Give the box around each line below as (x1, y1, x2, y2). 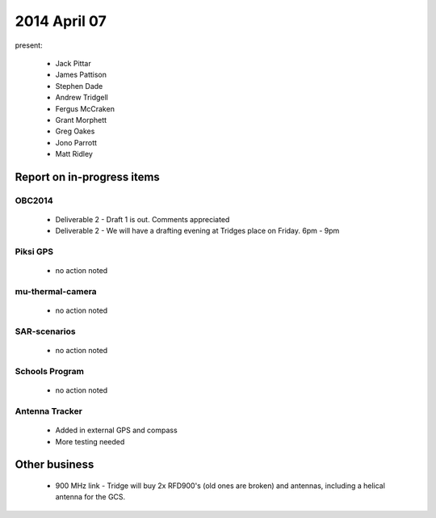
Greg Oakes (55, 126, 95, 137)
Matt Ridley (55, 150, 93, 159)
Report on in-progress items (15, 170, 161, 183)
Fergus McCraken (55, 103, 115, 113)
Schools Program (15, 366, 85, 377)
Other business (15, 457, 94, 472)
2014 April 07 (15, 12, 107, 30)
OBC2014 (15, 195, 53, 206)
